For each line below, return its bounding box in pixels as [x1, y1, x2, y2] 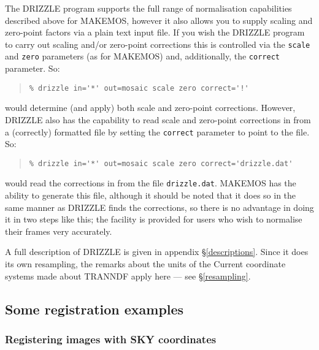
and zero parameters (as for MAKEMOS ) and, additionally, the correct [5, 50, 280, 63]
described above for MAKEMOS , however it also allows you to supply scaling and [5, 13, 313, 26]
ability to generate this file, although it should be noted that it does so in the [5, 189, 296, 202]
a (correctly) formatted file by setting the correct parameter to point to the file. [5, 125, 310, 138]
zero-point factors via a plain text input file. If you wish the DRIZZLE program [5, 26, 305, 39]
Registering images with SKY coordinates [5, 331, 217, 346]
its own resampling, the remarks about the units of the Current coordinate [5, 257, 286, 270]
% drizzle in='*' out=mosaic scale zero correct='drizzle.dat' [29, 159, 293, 168]
